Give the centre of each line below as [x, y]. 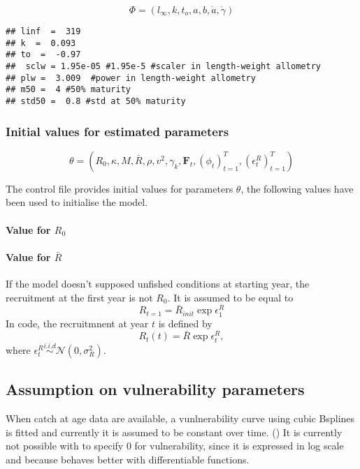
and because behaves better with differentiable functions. [128, 459]
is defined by [185, 323]
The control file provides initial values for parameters [120, 188]
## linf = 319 [43, 31]
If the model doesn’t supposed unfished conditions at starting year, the [158, 283]
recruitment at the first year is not [79, 297]
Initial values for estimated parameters [117, 131]
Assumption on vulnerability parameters [155, 389]
